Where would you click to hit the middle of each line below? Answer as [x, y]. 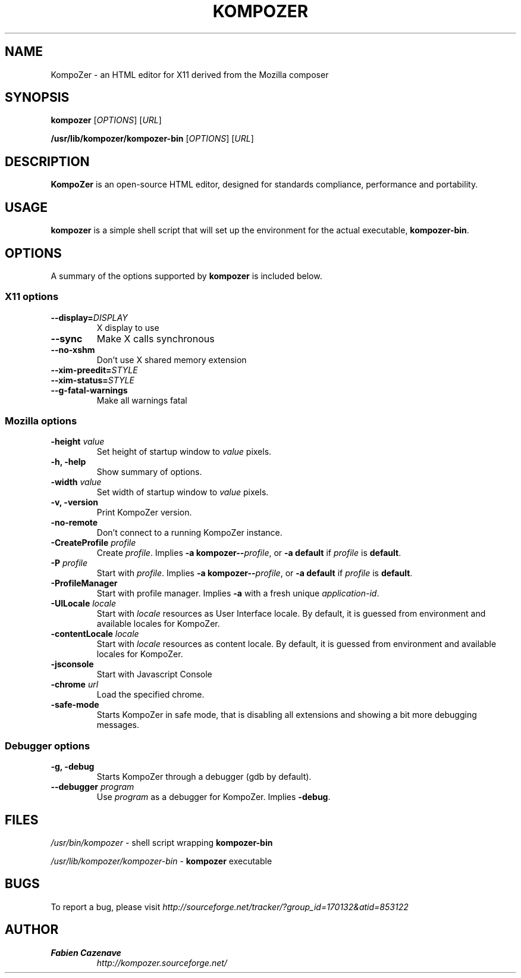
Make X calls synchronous [156, 338]
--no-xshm [73, 349]
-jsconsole [72, 664]
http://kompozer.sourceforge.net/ [162, 963]
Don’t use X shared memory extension [172, 360]
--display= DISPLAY [89, 317]
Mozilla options [41, 421]
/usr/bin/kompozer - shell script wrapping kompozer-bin [162, 843]
